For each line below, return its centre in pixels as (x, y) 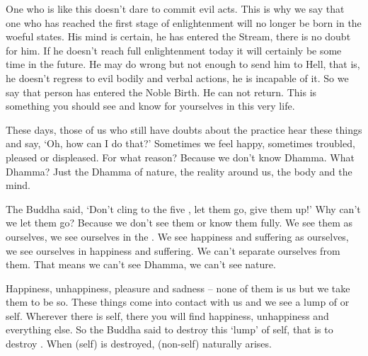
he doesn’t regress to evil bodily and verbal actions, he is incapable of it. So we (177, 77)
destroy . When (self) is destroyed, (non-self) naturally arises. (139, 344)
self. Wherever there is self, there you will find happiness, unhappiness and (167, 315)
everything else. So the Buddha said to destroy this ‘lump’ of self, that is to (169, 329)
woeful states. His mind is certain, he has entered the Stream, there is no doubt (178, 36)
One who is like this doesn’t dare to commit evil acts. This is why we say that (175, 8)
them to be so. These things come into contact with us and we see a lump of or (178, 302)
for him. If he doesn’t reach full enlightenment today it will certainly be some (174, 50)
